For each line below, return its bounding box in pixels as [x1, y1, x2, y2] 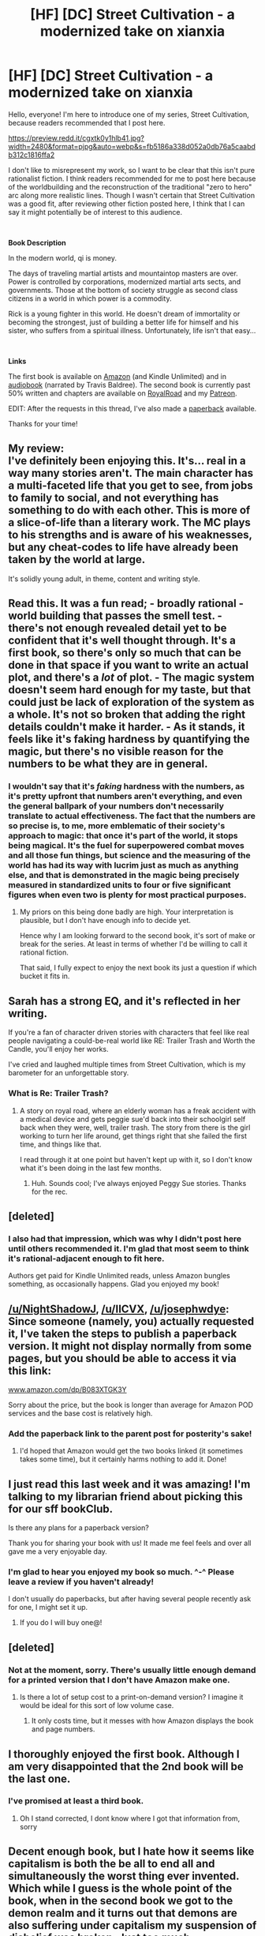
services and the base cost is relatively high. [8, 1409, 153, 1418]
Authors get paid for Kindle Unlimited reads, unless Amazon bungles [8, 1271, 231, 1281]
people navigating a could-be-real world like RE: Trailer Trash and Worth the [8, 1036, 256, 1045]
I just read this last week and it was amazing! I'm [8, 1477, 251, 1491]
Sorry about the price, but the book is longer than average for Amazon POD [8, 1400, 254, 1410]
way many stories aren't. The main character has [8, 467, 254, 480]
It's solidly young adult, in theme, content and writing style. [8, 574, 200, 583]
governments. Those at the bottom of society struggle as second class [8, 285, 238, 295]
